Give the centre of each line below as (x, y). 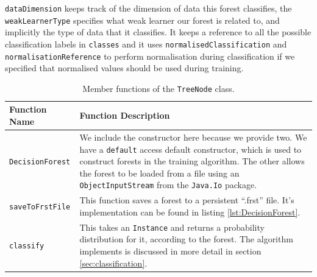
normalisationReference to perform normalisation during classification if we (150, 56)
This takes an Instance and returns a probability (172, 227)
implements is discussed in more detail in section (170, 251)
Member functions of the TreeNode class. (158, 88)
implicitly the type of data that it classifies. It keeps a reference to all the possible (158, 32)
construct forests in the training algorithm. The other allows (192, 161)
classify (27, 246)
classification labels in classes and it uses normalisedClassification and (146, 44)
